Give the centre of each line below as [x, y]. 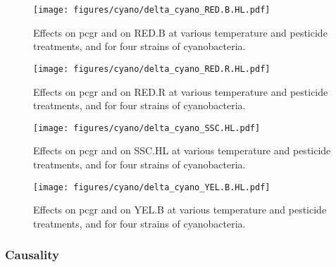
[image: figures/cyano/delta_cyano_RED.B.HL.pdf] [152, 10]
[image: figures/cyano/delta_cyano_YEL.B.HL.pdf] [152, 187]
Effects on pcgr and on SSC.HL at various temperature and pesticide [182, 150]
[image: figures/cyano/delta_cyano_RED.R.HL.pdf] [152, 69]
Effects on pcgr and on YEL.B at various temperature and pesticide [180, 210]
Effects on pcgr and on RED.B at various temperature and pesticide [180, 32]
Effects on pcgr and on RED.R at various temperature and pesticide [181, 91]
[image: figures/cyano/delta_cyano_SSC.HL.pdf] [147, 128]
